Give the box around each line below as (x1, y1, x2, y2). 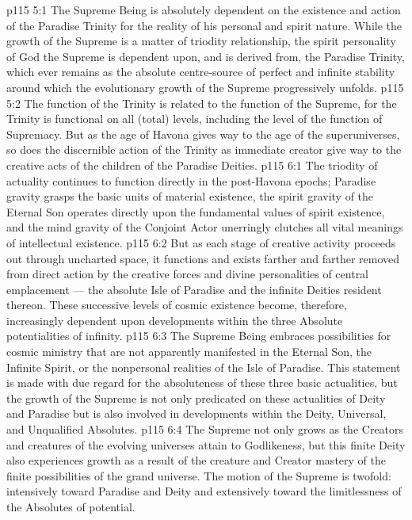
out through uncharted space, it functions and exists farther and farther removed (6, 250, 400, 266)
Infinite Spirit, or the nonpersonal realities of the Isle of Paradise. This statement (6, 358, 401, 375)
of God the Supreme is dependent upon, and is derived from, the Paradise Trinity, (6, 48, 405, 64)
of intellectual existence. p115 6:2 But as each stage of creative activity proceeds (6, 234, 396, 250)
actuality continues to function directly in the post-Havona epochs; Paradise (6, 172, 376, 189)
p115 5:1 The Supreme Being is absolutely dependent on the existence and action (6, 2, 401, 17)
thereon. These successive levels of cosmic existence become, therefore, (6, 296, 347, 313)
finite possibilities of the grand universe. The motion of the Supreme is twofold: (6, 467, 391, 484)
